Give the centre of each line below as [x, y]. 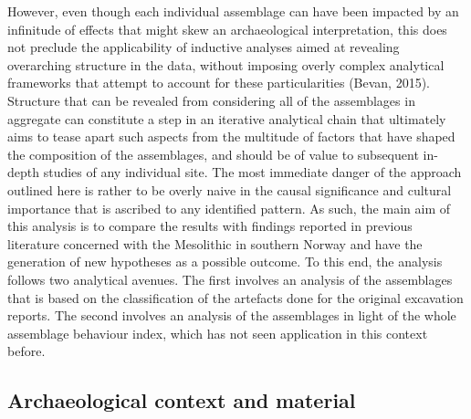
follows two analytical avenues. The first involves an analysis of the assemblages [230, 279]
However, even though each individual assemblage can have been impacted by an [233, 11]
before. [26, 351]
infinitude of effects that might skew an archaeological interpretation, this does [227, 29]
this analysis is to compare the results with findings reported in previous [210, 226]
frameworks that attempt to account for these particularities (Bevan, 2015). [219, 83]
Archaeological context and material [182, 400]
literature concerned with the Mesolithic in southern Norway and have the [215, 243]
